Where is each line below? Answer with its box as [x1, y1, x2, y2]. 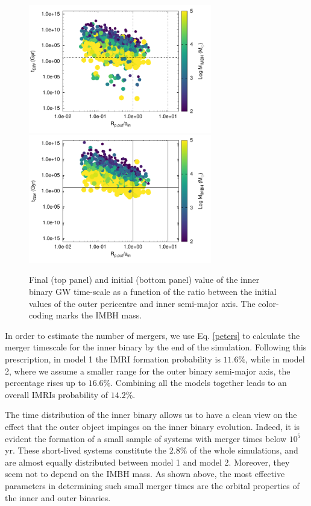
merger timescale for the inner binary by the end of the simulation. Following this [5, 341, 307, 353]
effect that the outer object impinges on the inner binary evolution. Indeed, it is [5, 420, 300, 432]
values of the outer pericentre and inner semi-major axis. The [29, 297, 256, 309]
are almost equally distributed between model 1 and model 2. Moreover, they [5, 455, 290, 468]
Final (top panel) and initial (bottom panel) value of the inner [29, 273, 260, 286]
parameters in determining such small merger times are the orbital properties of [5, 479, 300, 492]
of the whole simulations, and [189, 444, 298, 457]
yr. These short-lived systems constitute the [5, 444, 167, 457]
